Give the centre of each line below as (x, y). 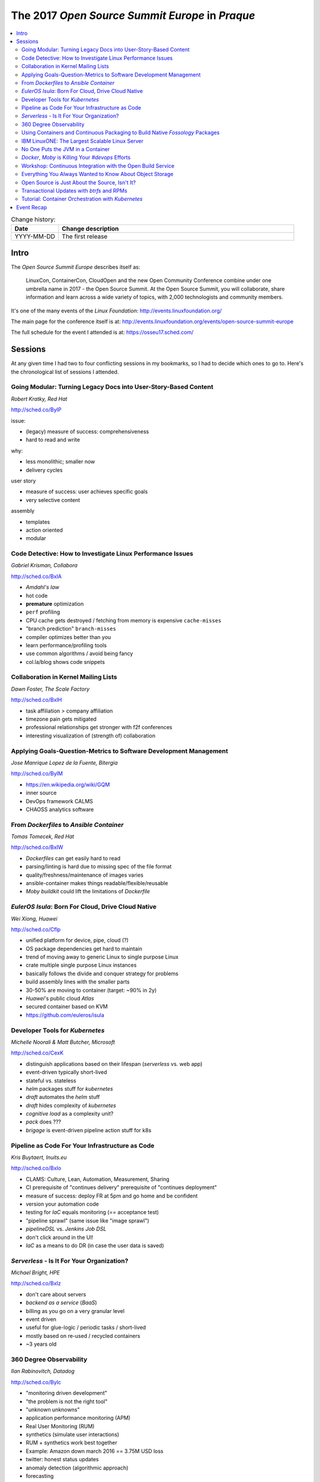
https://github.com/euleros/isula (65, 1015)
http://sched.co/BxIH (36, 700)
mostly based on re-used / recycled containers (83, 1336)
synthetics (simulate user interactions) (73, 1435)
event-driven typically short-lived (66, 1072)
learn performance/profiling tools (66, 645)
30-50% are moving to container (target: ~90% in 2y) (91, 990)
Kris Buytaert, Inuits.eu (39, 1157)
